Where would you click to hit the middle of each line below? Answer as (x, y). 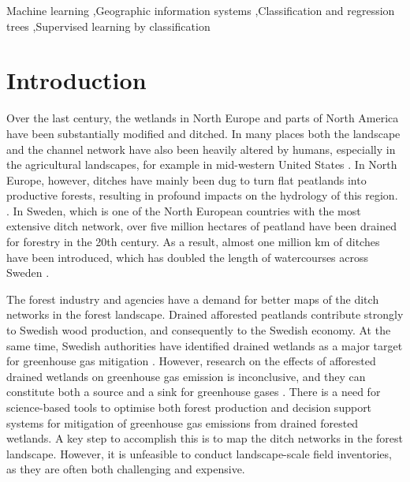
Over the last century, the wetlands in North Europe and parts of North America (203, 118)
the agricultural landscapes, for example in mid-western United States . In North (202, 164)
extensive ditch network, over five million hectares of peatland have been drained (201, 226)
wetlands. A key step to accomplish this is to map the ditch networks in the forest (205, 438)
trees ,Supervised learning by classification (108, 26)
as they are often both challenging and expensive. (126, 469)
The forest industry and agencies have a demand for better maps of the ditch (193, 299)
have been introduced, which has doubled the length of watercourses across (188, 257)
